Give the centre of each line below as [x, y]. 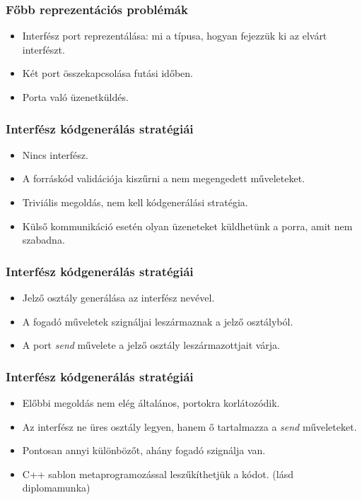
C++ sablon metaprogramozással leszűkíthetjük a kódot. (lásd [158, 474]
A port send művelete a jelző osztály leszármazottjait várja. [151, 345]
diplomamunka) [56, 488]
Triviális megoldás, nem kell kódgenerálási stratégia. [135, 202]
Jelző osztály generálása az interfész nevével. [118, 297]
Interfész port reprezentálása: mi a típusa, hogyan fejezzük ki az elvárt [175, 36]
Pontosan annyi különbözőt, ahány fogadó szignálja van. [144, 450]
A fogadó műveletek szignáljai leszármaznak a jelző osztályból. [158, 321]
